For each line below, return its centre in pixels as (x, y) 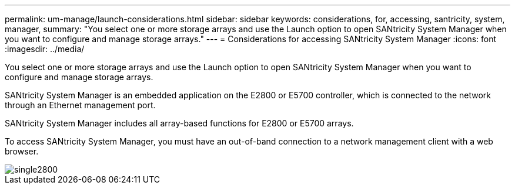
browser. (22, 151)
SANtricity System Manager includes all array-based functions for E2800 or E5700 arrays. (179, 123)
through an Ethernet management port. (80, 105)
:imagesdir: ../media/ (45, 49)
